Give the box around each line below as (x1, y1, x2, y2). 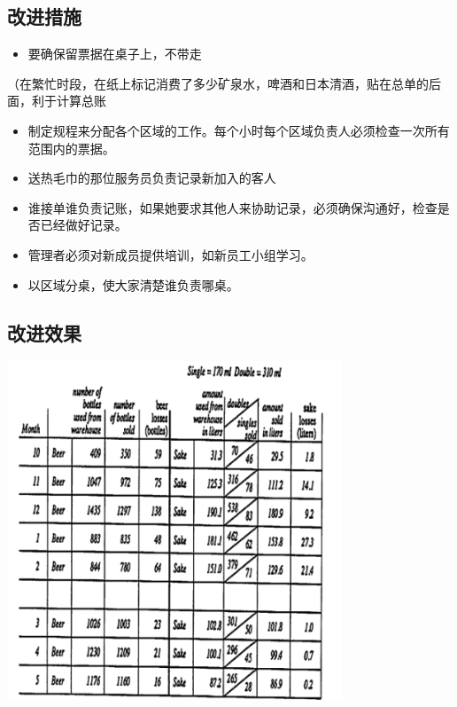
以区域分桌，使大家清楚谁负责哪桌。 (27, 275, 239, 294)
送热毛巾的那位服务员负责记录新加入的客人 (27, 169, 276, 187)
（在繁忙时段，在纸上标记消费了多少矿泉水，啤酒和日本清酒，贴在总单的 (7, 74, 429, 92)
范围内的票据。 (27, 138, 115, 157)
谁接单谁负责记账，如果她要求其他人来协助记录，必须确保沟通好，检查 (27, 198, 438, 216)
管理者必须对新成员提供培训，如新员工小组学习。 (27, 245, 314, 263)
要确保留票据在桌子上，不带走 (27, 44, 202, 63)
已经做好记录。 (40, 216, 128, 234)
